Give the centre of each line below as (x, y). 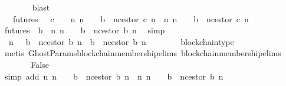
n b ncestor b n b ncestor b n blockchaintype (121, 41)
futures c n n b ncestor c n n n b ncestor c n (131, 18)
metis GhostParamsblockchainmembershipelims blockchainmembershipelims (143, 53)
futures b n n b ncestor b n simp (85, 30)
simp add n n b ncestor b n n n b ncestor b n (114, 76)
